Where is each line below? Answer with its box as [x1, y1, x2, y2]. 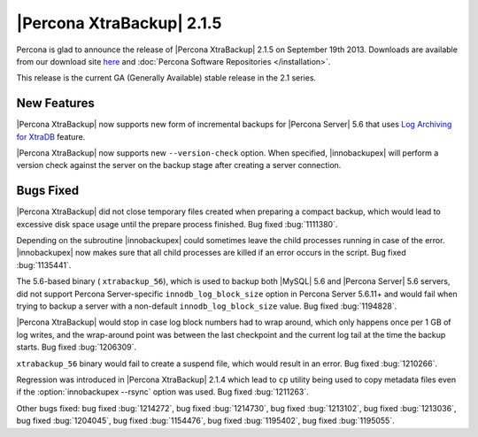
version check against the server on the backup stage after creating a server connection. [16, 160, 342, 171]
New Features [16, 96, 95, 111]
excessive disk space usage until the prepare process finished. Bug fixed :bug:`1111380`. [16, 218, 338, 229]
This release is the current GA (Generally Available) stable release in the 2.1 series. [16, 73, 317, 83]
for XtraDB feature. [16, 131, 86, 142]
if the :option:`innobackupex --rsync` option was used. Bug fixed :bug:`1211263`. [16, 387, 309, 397]
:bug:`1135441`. [16, 259, 72, 270]
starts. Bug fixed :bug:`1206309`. [16, 341, 137, 353]
